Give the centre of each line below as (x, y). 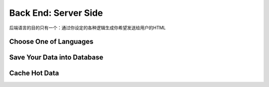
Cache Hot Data (34, 73)
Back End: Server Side (56, 13)
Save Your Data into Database (56, 58)
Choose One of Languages (51, 42)
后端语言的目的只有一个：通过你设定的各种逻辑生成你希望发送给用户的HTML (88, 28)
